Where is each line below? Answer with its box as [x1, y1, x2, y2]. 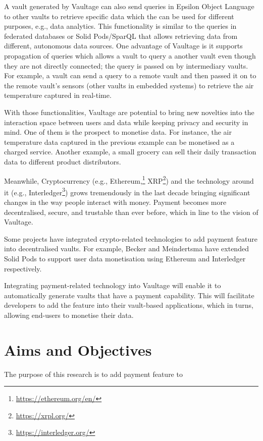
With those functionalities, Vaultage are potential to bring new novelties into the [4, 106, 254, 117]
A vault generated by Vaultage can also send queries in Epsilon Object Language [4, 1, 254, 11]
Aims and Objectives [4, 339, 152, 360]
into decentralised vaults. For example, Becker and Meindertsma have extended [4, 243, 249, 254]
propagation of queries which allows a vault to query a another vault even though [4, 50, 256, 61]
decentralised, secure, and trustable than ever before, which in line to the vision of [4, 206, 258, 217]
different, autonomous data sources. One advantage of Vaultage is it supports [4, 40, 243, 51]
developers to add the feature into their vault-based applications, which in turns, [4, 300, 254, 310]
